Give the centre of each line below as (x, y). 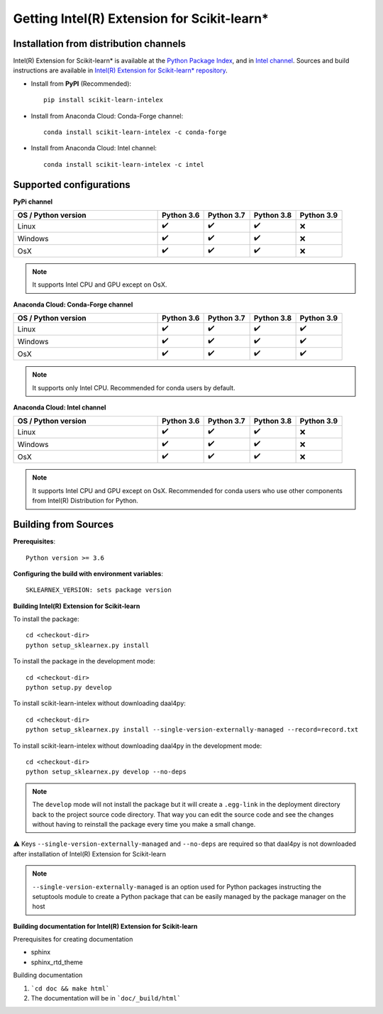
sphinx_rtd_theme (57, 962)
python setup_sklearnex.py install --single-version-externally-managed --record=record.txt (192, 730)
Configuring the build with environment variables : (88, 573)
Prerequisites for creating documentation (73, 939)
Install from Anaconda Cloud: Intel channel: (94, 148)
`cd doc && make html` (70, 988)
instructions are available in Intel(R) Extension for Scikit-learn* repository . (120, 70)
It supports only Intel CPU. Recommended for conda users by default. (134, 387)
